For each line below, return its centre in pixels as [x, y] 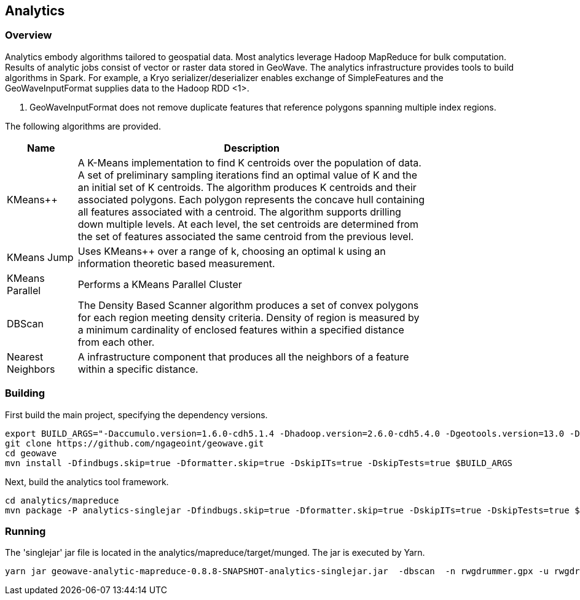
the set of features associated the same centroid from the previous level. [246, 236]
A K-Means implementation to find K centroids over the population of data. [249, 162]
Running [25, 531]
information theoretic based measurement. [176, 263]
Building [25, 393]
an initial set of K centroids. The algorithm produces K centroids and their [247, 187]
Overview [29, 35]
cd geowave [31, 453]
